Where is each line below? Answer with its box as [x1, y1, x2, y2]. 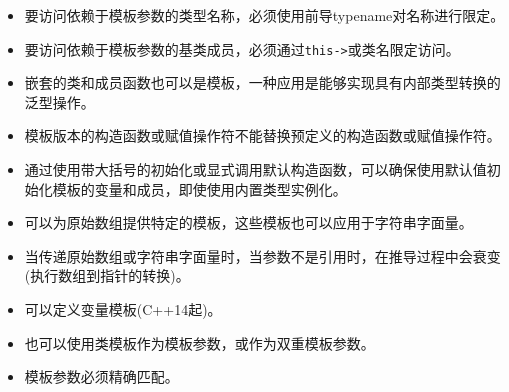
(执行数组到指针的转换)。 [24, 265, 190, 286]
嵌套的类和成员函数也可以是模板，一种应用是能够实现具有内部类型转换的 [24, 72, 501, 93]
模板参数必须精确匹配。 [24, 366, 179, 387]
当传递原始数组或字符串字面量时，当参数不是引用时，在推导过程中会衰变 [24, 245, 501, 266]
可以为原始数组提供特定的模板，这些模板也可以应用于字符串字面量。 [24, 212, 473, 233]
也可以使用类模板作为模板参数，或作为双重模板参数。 [24, 332, 375, 353]
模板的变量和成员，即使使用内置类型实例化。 [52, 178, 347, 199]
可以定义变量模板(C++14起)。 [24, 299, 222, 319]
